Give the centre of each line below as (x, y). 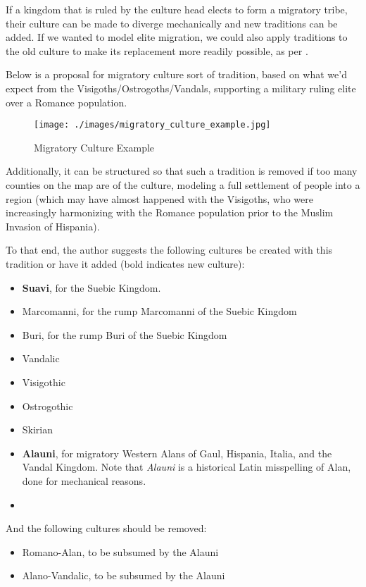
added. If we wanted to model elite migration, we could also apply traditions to (177, 37)
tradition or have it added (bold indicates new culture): (125, 263)
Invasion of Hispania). (53, 226)
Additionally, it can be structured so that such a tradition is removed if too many (182, 171)
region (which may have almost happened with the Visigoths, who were (160, 198)
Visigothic (44, 382)
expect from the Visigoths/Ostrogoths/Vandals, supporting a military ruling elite (181, 88)
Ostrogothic (48, 406)
